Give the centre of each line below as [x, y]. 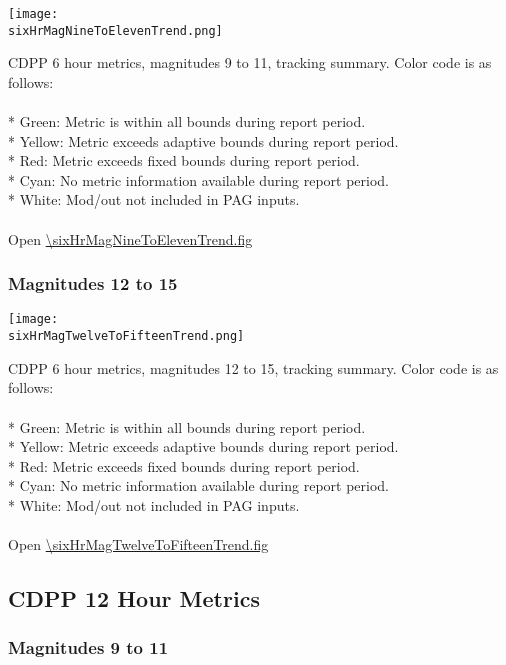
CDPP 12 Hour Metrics [134, 598]
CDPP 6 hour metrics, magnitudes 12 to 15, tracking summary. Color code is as [253, 367]
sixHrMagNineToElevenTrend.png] [115, 30]
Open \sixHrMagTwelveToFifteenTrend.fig [138, 544]
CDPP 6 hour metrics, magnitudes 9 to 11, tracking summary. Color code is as [250, 62]
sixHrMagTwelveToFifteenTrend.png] [126, 336]
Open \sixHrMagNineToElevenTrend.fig [130, 238]
